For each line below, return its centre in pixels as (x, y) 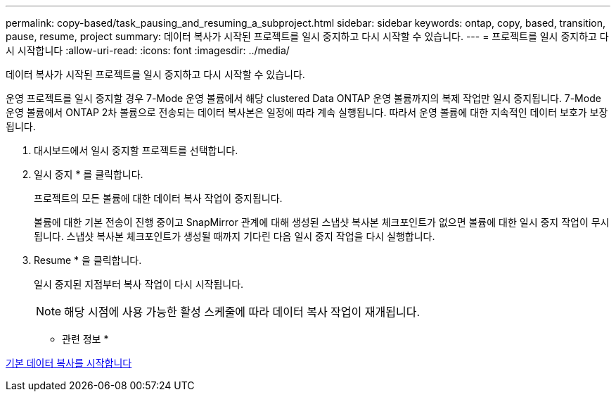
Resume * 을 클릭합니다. (88, 260)
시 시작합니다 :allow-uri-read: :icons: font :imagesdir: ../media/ (148, 50)
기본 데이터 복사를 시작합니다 (69, 363)
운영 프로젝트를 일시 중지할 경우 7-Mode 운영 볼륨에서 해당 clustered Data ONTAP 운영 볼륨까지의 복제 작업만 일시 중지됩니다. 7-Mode (303, 98)
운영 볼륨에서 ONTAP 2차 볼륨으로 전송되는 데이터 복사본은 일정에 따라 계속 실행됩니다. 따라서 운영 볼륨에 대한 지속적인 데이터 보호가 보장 (307, 112)
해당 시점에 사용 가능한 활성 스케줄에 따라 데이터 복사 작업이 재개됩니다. (242, 312)
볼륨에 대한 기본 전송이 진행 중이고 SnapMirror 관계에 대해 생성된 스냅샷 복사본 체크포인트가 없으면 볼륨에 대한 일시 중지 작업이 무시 (322, 222)
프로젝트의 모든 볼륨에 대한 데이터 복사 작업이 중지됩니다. (158, 198)
